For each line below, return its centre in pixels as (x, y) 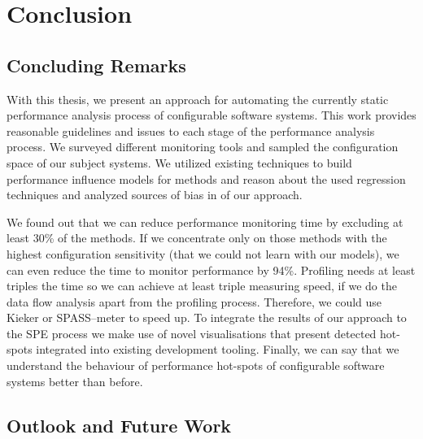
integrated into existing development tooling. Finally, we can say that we (218, 349)
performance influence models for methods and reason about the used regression (206, 178)
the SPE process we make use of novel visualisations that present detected (192, 333)
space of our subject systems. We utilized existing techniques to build (179, 162)
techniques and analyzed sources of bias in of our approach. (155, 195)
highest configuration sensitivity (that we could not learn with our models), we (203, 253)
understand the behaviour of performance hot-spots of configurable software (196, 365)
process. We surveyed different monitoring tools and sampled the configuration (203, 147)
